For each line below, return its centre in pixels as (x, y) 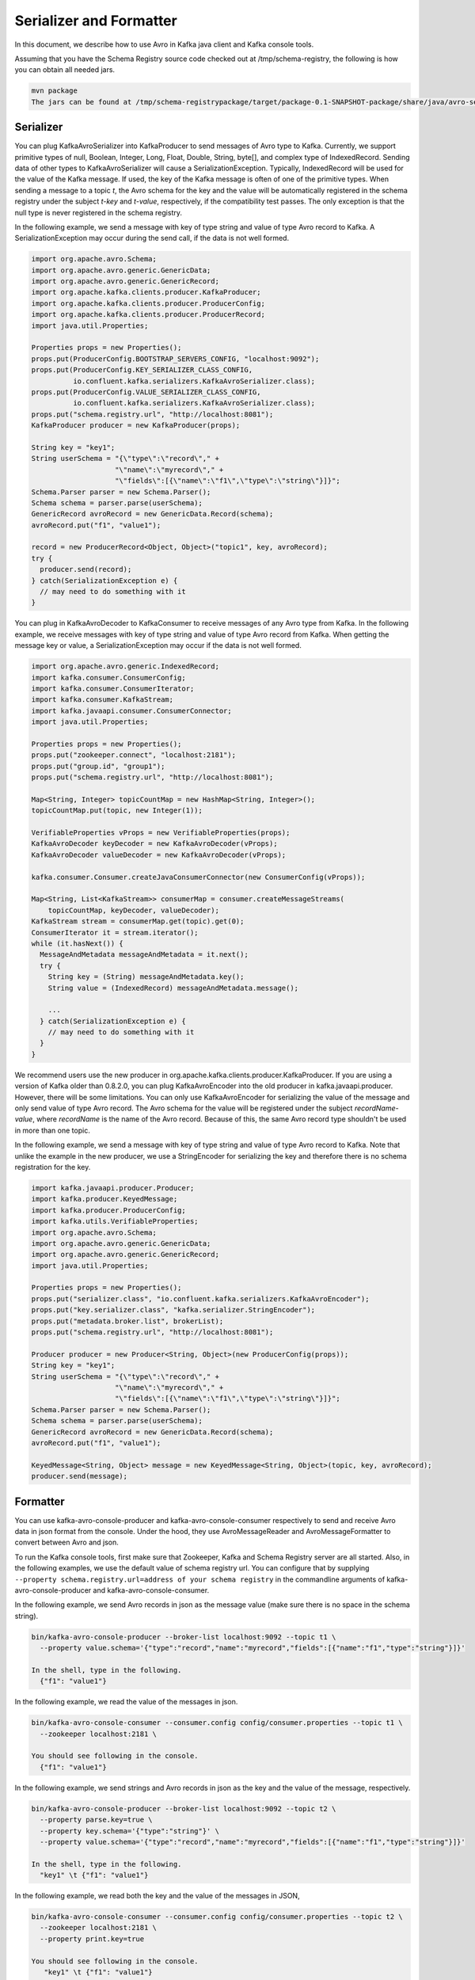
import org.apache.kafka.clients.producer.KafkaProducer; (146, 292)
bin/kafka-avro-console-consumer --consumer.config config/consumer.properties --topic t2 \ (217, 1917)
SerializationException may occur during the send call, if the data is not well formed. (152, 238)
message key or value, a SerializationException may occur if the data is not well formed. (158, 645)
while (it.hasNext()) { (78, 943)
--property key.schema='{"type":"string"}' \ (129, 1831)
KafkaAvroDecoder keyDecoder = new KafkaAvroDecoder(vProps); (154, 844)
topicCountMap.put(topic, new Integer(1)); (117, 811)
